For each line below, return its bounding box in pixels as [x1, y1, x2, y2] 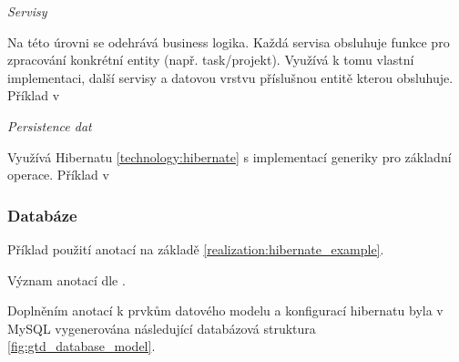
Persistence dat [7, 116, 92, 135]
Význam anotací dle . [7, 270, 126, 289]
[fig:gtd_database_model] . [7, 336, 156, 356]
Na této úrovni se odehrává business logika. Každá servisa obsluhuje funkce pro [7, 32, 450, 51]
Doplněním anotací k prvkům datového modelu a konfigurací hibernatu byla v [7, 301, 444, 320]
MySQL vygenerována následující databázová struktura [7, 318, 316, 337]
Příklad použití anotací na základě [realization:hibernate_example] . [7, 239, 384, 258]
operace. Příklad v [7, 165, 109, 184]
